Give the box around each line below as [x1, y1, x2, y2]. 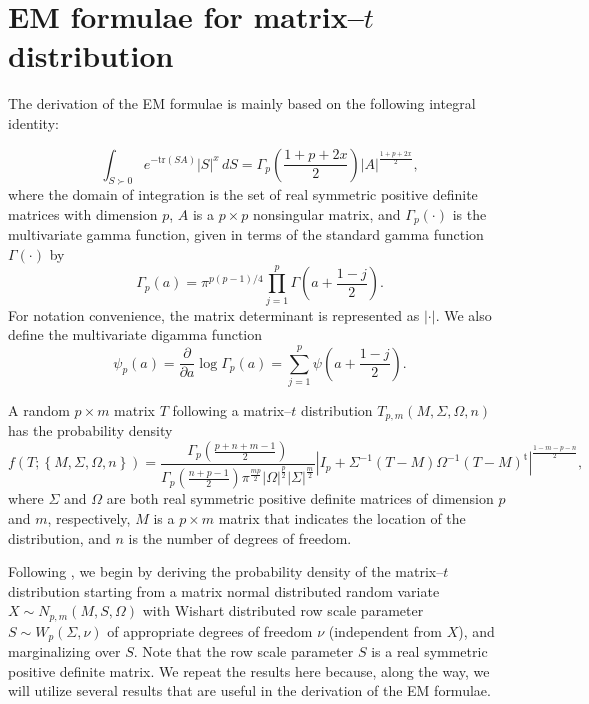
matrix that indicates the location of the [218, 508, 466, 528]
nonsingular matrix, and [253, 203, 401, 224]
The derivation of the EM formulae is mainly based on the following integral [8, 93, 476, 114]
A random [8, 399, 70, 420]
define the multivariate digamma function [8, 324, 263, 345]
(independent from [328, 620, 442, 641]
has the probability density [8, 420, 173, 441]
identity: [8, 112, 59, 133]
